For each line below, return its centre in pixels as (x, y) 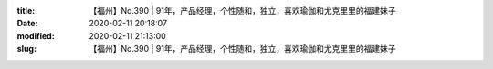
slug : (26, 49)
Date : (27, 24)
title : (26, 10)
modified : (36, 35)
